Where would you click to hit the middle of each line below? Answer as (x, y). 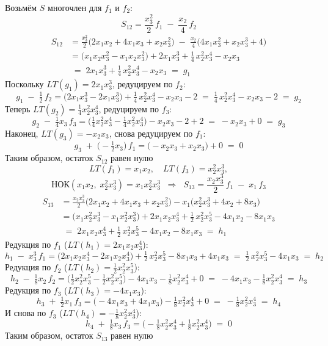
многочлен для (75, 7)
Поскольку (24, 84)
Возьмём (21, 7)
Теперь (18, 108)
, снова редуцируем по (151, 133)
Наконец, (22, 133)
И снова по (26, 313)
